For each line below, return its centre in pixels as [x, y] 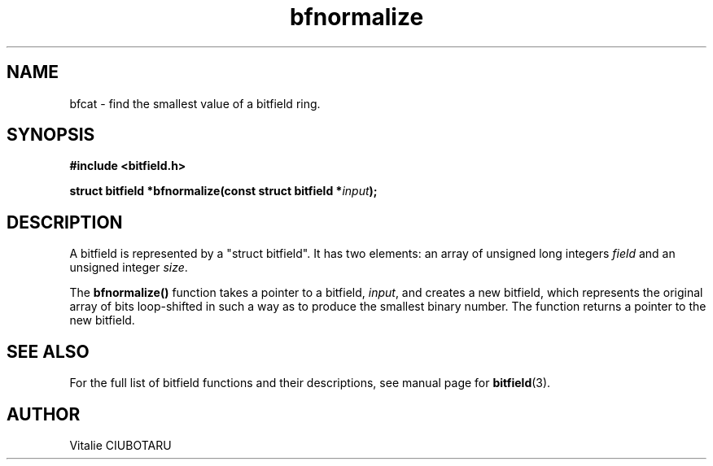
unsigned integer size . [129, 268]
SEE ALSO [48, 351]
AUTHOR [44, 414]
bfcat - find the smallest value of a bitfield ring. [195, 103]
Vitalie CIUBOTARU [120, 445]
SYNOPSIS [51, 135]
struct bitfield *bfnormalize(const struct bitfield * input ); [223, 191]
